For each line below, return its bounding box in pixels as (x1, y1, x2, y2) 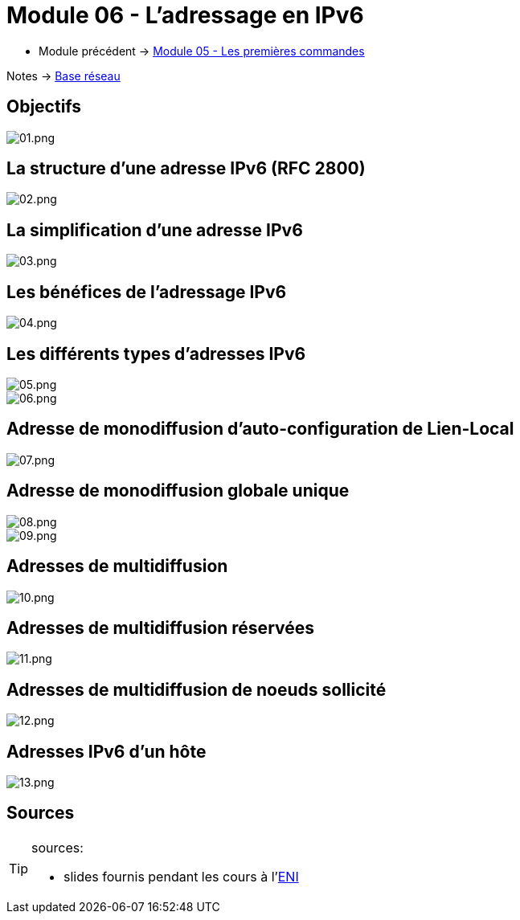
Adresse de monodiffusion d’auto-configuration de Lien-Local (6, 419, 514, 440)
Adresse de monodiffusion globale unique (6, 480, 350, 501)
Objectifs (6, 96, 82, 117)
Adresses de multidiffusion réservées (6, 617, 315, 638)
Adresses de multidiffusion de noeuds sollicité (6, 679, 387, 700)
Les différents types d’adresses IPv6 (6, 343, 306, 364)
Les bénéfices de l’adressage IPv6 (6, 281, 287, 302)
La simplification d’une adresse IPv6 (6, 219, 303, 240)
